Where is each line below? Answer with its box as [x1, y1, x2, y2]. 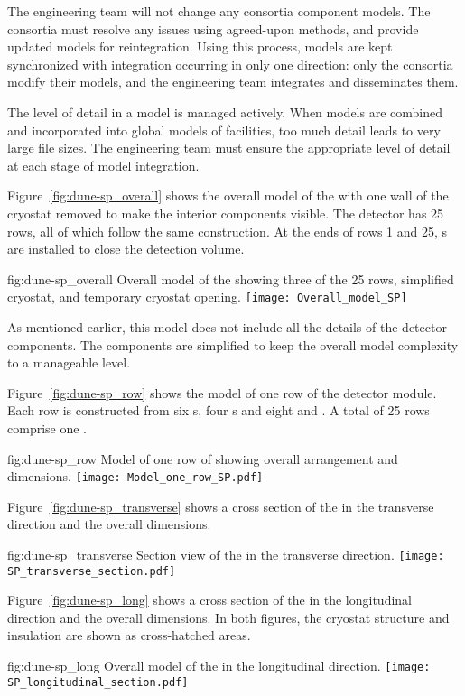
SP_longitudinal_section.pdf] [7, 675, 189, 689]
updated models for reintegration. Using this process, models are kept [7, 37, 393, 56]
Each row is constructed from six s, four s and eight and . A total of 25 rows [7, 401, 430, 420]
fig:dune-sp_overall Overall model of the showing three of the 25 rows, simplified [7, 269, 454, 288]
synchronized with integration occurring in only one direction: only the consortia [7, 54, 453, 73]
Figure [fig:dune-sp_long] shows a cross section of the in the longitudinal [7, 590, 412, 609]
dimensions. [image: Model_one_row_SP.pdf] [7, 467, 264, 486]
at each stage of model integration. [7, 155, 200, 174]
